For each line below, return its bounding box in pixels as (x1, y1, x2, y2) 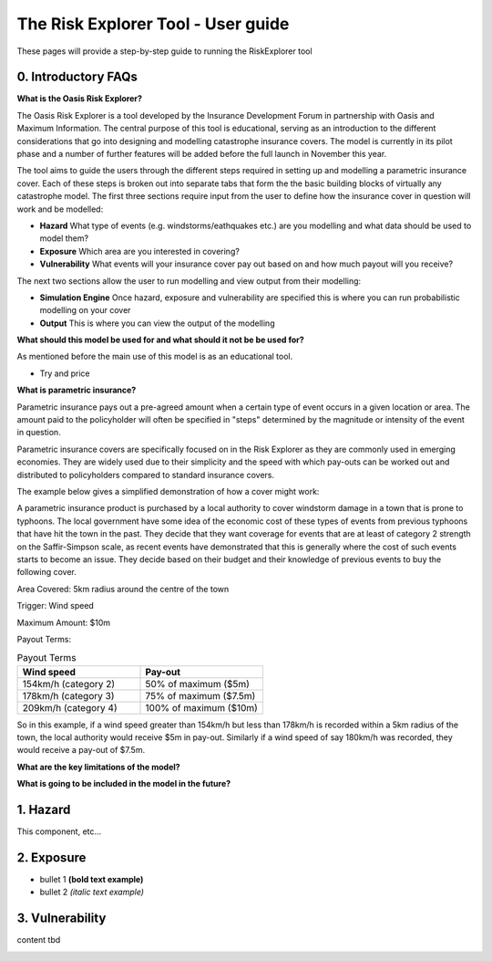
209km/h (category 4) (22, 701, 118, 714)
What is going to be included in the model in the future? (16, 778, 231, 789)
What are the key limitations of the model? (16, 761, 181, 772)
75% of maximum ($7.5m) (145, 689, 256, 702)
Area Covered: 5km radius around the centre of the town (16, 583, 230, 594)
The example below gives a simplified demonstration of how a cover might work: (16, 486, 320, 496)
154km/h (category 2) (22, 677, 116, 690)
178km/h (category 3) (22, 689, 115, 702)
